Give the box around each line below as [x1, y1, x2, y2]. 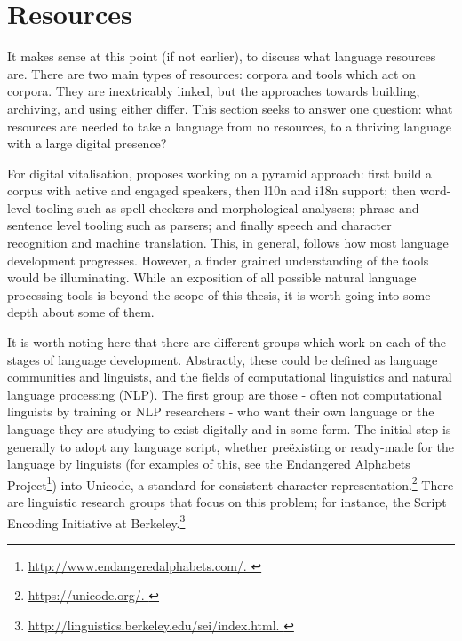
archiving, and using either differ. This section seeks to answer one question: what [7, 99, 453, 117]
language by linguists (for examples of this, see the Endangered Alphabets [7, 455, 410, 473]
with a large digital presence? [7, 134, 167, 153]
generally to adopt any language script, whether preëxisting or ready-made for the [7, 437, 454, 455]
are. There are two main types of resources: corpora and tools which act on [7, 64, 416, 83]
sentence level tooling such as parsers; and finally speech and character [7, 216, 392, 234]
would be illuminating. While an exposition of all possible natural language [7, 268, 417, 287]
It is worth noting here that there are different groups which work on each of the [7, 333, 446, 352]
